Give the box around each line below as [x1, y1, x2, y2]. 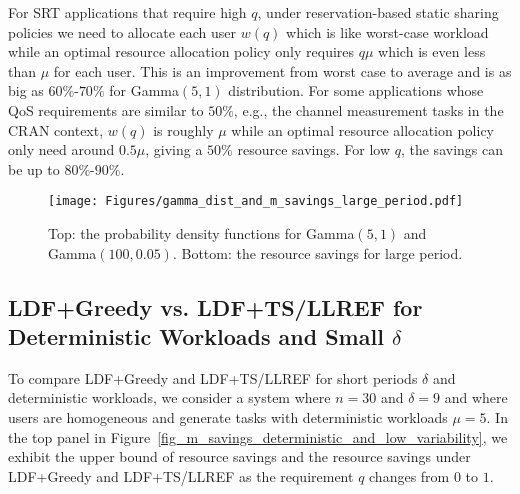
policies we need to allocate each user [8, 21, 237, 42]
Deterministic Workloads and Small [8, 320, 384, 351]
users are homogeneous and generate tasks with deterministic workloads [8, 406, 448, 427]
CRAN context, [8, 119, 104, 140]
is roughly [153, 119, 214, 140]
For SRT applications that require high [8, 2, 247, 22]
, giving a [145, 139, 203, 160]
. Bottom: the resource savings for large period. [172, 242, 463, 263]
